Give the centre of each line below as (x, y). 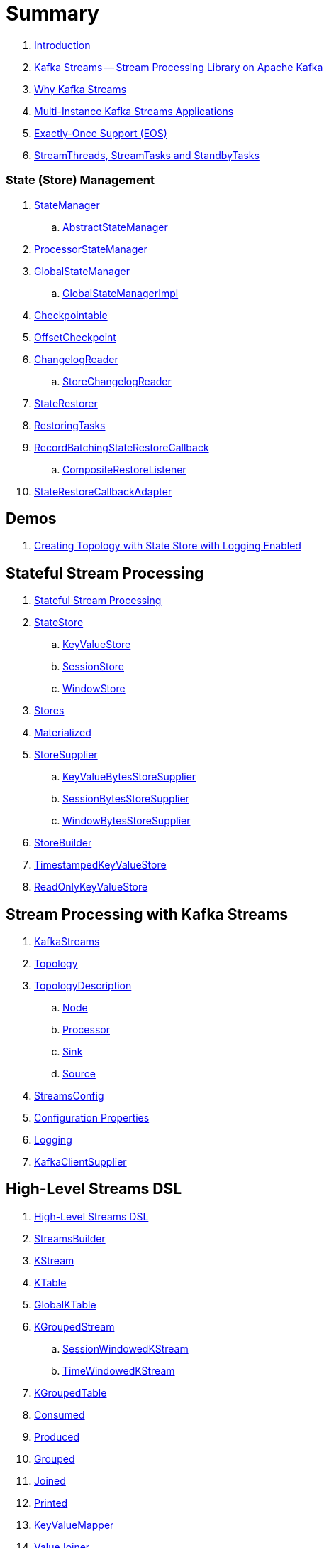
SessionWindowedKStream (126, 1348)
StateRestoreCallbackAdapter (103, 491)
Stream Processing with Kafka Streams (147, 914)
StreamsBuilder (70, 1238)
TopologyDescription (83, 986)
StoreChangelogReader (117, 381)
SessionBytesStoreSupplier (126, 799)
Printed (51, 1503)
